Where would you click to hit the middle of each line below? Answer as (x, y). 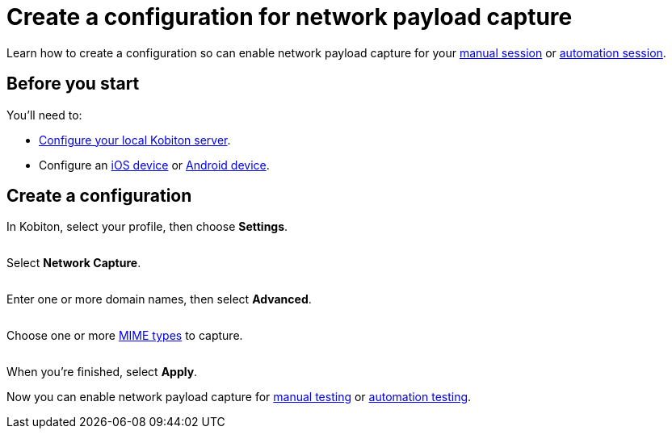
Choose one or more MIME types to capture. (125, 336)
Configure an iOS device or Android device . (154, 165)
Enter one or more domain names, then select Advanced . (159, 299)
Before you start (73, 84)
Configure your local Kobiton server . (135, 140)
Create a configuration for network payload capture (290, 17)
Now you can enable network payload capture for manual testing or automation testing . (239, 397)
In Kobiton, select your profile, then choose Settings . (147, 227)
